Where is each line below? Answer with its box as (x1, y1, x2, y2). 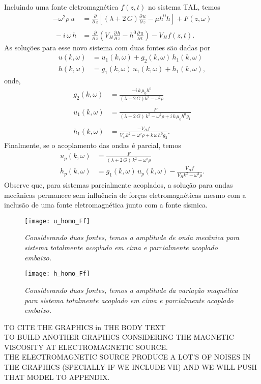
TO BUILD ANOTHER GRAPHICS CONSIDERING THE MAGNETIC (4, 332, 234, 342)
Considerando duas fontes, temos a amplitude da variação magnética (24, 284, 238, 295)
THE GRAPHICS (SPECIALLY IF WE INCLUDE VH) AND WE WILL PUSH (4, 362, 257, 372)
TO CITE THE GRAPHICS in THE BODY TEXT (4, 321, 166, 332)
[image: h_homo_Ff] (24, 270, 90, 278)
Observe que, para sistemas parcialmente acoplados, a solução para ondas (4, 180, 233, 190)
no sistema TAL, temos (148, 2, 220, 12)
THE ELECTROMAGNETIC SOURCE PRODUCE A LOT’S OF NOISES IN (4, 351, 251, 362)
